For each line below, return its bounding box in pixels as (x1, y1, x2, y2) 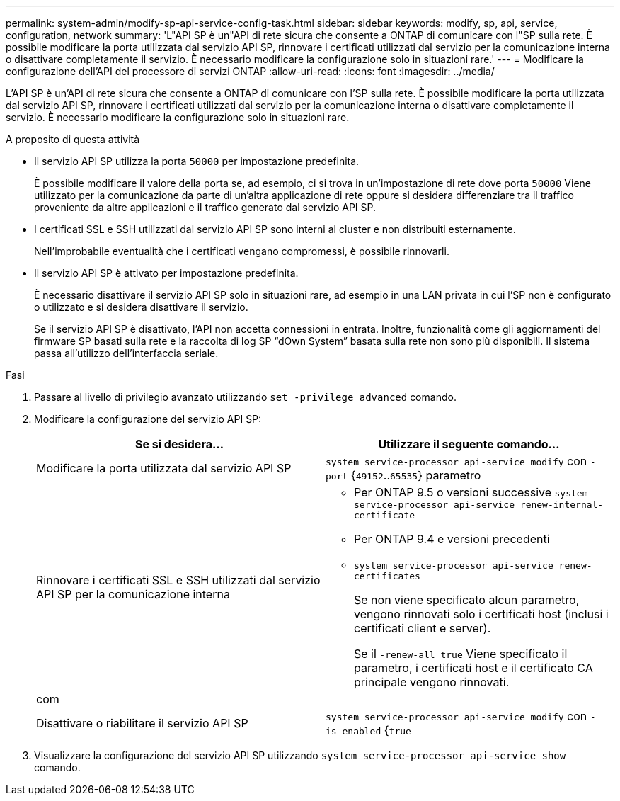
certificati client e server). (354, 621, 491, 635)
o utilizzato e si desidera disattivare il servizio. (34, 301, 248, 313)
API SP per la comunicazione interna (36, 587, 230, 601)
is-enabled (326, 726, 381, 737)
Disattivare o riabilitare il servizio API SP (36, 716, 248, 730)
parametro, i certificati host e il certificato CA (354, 661, 593, 675)
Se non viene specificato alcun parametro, (354, 593, 580, 607)
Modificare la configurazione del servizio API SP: (34, 413, 262, 425)
